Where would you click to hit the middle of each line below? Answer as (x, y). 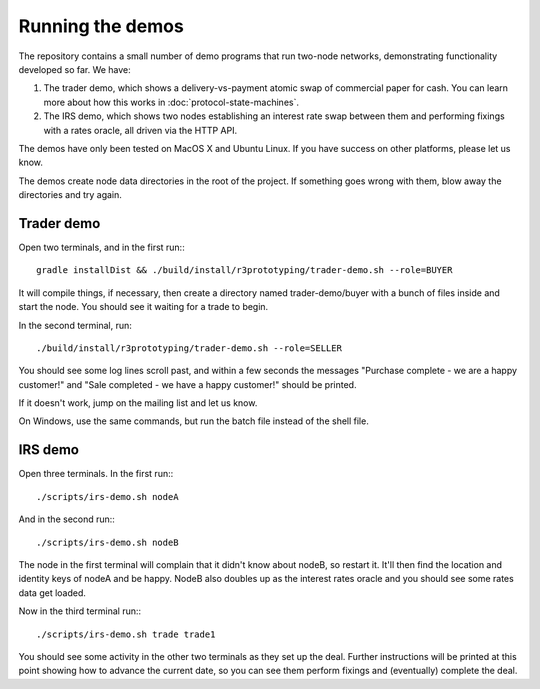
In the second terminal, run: (75, 325)
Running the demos (101, 26)
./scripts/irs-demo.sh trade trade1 (126, 634)
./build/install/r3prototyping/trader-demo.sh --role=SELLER (189, 348)
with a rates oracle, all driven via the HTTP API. (140, 130)
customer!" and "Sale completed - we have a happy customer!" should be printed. (187, 384)
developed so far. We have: (75, 69)
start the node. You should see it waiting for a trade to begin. (143, 307)
